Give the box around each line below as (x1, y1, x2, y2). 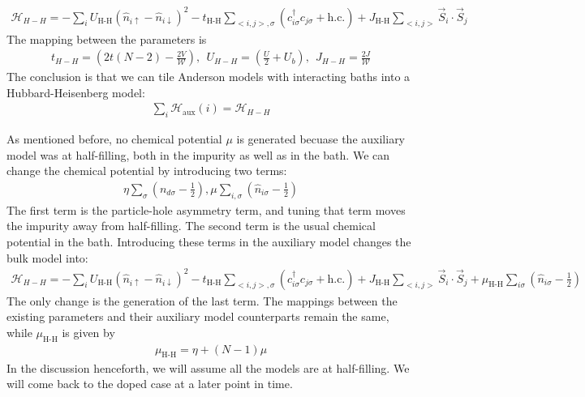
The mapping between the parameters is (6, 30, 207, 47)
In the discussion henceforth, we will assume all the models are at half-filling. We (6, 359, 410, 376)
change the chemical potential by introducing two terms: (6, 162, 287, 179)
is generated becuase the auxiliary (236, 130, 406, 147)
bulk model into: (6, 249, 88, 266)
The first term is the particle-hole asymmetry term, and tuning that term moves (6, 201, 406, 218)
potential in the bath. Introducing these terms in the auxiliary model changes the (6, 233, 411, 250)
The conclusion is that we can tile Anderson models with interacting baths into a (6, 68, 411, 85)
